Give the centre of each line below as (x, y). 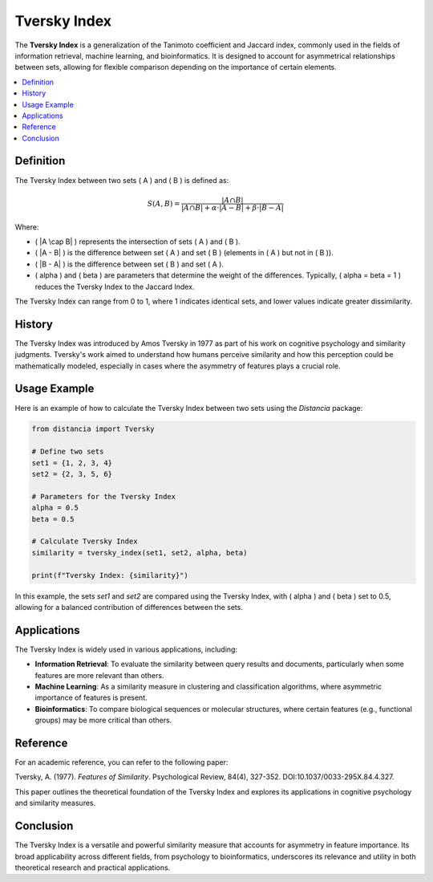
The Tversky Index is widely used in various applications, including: (126, 649)
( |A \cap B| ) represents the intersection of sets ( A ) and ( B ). (138, 242)
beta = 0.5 (53, 519)
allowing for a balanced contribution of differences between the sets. (129, 607)
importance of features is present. (91, 697)
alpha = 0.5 (55, 508)
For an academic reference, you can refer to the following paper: (121, 762)
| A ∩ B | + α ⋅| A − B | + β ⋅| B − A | (233, 207)
